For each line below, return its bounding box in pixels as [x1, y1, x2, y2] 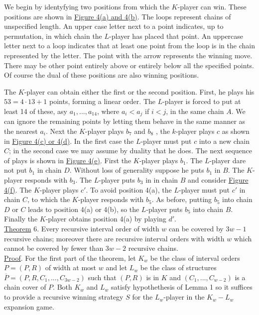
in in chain [145, 174, 178, 185]
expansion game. [4, 301, 54, 312]
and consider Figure [188, 174, 249, 185]
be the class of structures [140, 262, 217, 273]
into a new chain [199, 135, 250, 146]
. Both [53, 282, 72, 292]
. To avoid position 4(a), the [86, 184, 172, 195]
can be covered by [169, 223, 224, 233]
